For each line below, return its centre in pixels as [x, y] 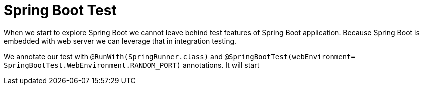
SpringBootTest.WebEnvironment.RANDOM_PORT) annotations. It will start [132, 65]
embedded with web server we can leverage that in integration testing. [120, 41]
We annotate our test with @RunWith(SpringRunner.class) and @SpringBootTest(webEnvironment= [180, 56]
